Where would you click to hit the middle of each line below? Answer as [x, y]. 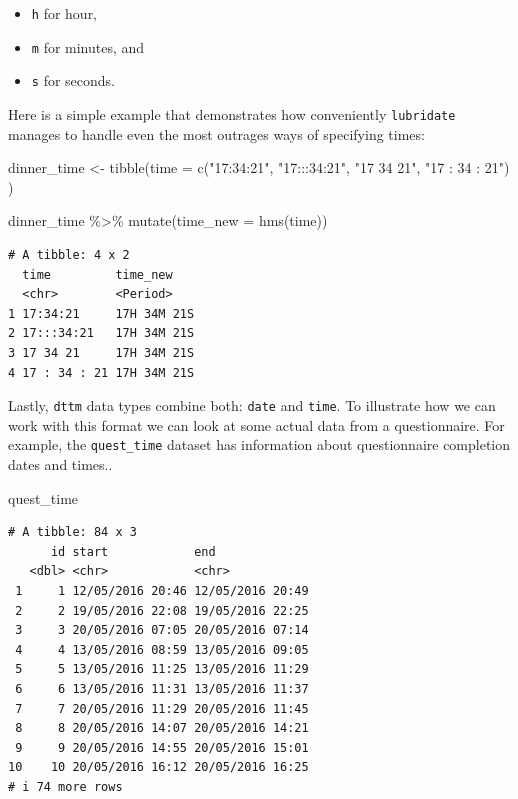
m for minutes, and [88, 46]
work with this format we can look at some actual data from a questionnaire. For [256, 424]
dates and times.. [60, 464]
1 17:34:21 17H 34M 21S [101, 313]
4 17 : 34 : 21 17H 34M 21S [101, 372]
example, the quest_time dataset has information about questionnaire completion [259, 444]
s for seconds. [73, 80]
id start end [133, 551]
